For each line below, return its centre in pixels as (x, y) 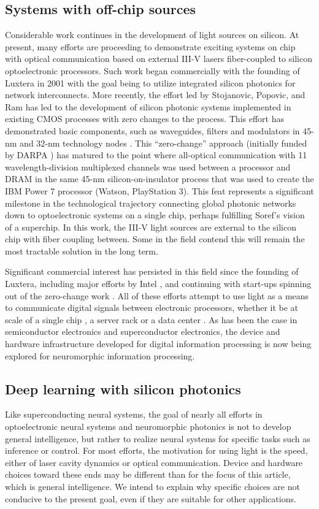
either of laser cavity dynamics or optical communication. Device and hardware (154, 462)
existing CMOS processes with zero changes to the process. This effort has (144, 119)
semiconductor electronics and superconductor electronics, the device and (143, 331)
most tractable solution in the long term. (82, 251)
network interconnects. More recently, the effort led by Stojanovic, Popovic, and (155, 95)
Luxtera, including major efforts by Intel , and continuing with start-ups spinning (158, 284)
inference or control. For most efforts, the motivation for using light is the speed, (156, 450)
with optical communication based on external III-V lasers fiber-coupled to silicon (159, 59)
